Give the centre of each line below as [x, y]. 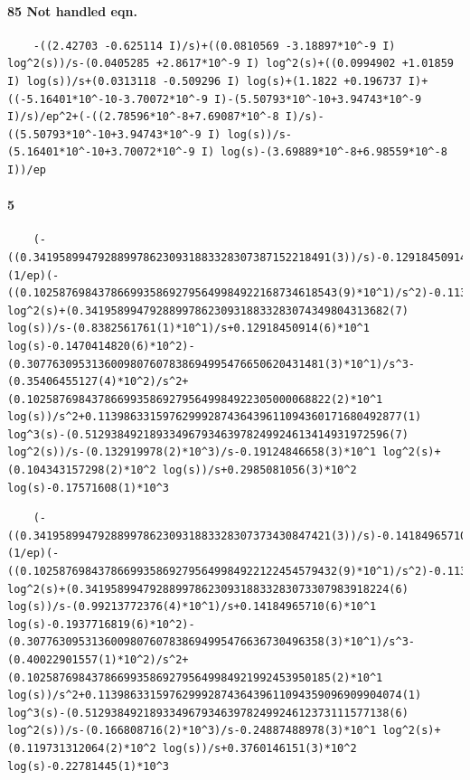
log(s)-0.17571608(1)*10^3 [88, 488]
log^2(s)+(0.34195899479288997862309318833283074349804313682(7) [208, 310]
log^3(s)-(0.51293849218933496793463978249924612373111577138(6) [208, 713]
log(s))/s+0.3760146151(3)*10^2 [259, 748]
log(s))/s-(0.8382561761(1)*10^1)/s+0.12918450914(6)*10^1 [188, 329]
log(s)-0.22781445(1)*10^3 [88, 766]
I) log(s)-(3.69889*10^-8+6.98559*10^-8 [324, 152]
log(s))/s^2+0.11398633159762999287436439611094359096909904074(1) [215, 695]
